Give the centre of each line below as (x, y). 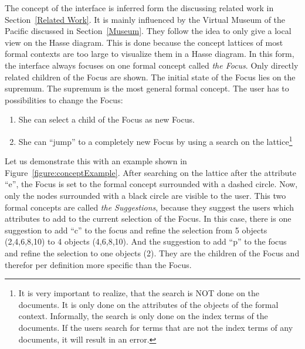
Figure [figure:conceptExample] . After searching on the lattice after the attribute (150, 172)
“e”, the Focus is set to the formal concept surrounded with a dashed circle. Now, (151, 184)
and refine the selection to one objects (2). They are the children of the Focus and (152, 253)
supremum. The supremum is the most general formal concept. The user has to (147, 88)
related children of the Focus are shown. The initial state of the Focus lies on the (150, 77)
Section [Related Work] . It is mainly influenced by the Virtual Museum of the (145, 19)
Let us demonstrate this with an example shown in (96, 161)
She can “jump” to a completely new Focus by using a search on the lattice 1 (155, 140)
